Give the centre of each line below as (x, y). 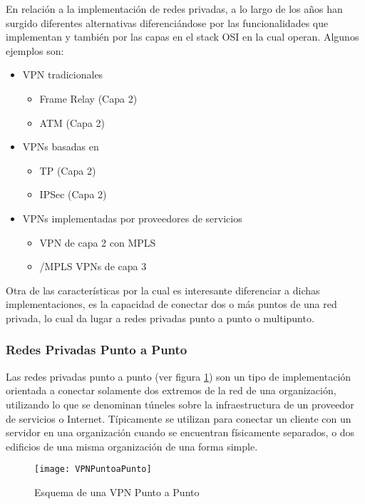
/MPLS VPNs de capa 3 (93, 266)
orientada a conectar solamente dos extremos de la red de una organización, (171, 390)
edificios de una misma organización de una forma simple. (132, 446)
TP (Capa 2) (68, 170)
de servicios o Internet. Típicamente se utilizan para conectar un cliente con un (179, 418)
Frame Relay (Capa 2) (88, 98)
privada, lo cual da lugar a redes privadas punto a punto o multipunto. (160, 318)
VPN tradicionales (63, 74)
